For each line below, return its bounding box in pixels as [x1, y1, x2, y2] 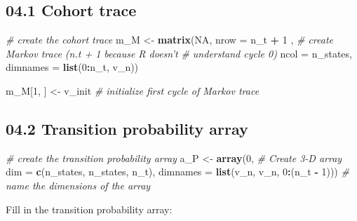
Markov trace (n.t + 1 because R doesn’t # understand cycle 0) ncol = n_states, [6, 46, 352, 60]
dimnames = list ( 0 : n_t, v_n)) [6, 60, 139, 74]
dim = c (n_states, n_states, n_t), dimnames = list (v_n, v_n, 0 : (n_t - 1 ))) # [6, 164, 349, 179]
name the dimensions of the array [6, 178, 151, 192]
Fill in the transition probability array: [6, 201, 173, 216]
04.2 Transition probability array [6, 117, 248, 139]
